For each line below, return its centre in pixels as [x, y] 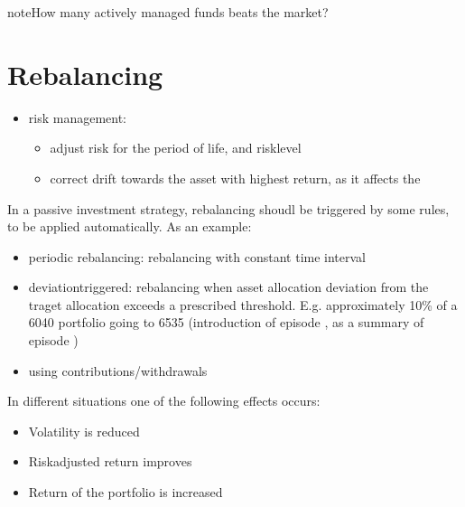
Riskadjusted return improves [110, 461]
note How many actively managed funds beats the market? [168, 12]
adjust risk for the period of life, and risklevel [176, 148]
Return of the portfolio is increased [126, 492]
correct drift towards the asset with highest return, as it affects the [235, 178]
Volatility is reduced [84, 431]
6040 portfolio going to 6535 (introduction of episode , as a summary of [226, 322]
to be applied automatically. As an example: [130, 226]
